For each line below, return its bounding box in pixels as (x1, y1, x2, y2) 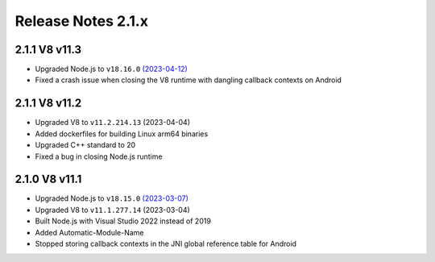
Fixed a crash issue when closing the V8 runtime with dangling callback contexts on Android (35, 75, 342, 85)
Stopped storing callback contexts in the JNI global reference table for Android (35, 239, 297, 248)
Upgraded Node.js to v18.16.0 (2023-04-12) (35, 64, 188, 74)
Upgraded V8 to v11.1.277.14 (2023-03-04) (35, 205, 191, 214)
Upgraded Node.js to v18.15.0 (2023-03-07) (35, 193, 189, 203)
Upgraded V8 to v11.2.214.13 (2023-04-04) (35, 118, 191, 127)
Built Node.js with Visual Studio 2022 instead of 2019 (35, 216, 211, 226)
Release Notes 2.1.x (14, 12, 149, 30)
